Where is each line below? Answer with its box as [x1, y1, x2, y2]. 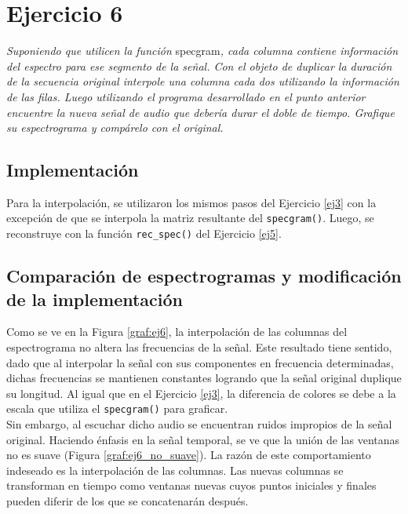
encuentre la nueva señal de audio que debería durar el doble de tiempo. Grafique [6, 104, 395, 120]
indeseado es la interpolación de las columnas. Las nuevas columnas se [6, 461, 344, 478]
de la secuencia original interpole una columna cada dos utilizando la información [6, 73, 399, 89]
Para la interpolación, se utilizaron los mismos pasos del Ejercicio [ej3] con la [6, 194, 377, 210]
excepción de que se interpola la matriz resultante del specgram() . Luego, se [6, 210, 374, 226]
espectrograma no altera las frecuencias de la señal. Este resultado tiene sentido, [6, 338, 392, 355]
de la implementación [6, 286, 183, 311]
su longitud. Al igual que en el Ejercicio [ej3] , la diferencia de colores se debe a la [6, 385, 396, 401]
